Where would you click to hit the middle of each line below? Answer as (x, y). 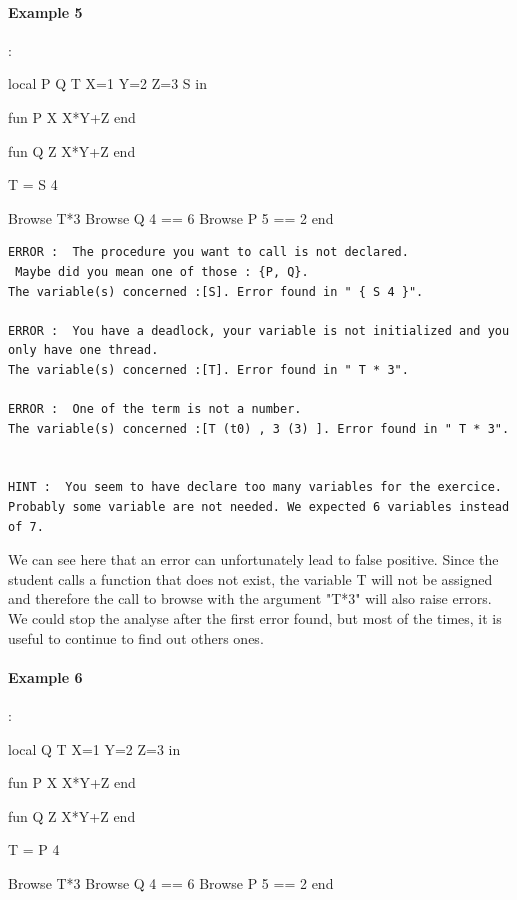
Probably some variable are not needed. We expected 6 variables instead (259, 507)
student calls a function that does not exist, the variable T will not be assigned (250, 578)
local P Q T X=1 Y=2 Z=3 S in (107, 83)
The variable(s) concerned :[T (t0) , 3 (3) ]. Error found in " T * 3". (259, 428)
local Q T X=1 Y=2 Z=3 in (94, 748)
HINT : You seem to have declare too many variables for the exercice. (255, 487)
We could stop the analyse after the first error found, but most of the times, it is (255, 618)
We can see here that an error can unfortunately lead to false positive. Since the (253, 559)
